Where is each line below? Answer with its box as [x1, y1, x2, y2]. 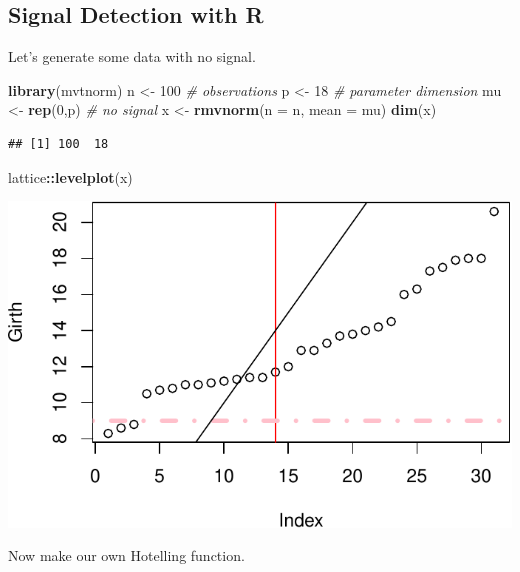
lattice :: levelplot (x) [8, 166, 133, 187]
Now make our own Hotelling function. [8, 545, 245, 566]
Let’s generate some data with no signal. [8, 46, 256, 67]
